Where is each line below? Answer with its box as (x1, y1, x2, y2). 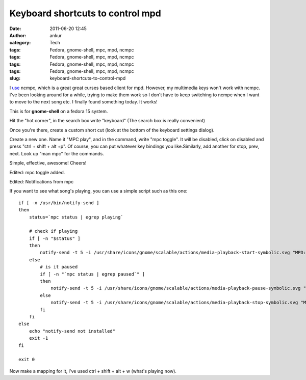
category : (9, 40, 31, 46)
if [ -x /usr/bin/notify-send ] (18, 200, 99, 206)
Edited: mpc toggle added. (9, 169, 65, 175)
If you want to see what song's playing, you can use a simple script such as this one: (9, 188, 188, 194)
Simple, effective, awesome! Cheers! (9, 160, 87, 166)
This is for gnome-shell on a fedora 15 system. (9, 108, 108, 114)
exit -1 (29, 335, 48, 341)
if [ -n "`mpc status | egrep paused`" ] (40, 271, 145, 277)
